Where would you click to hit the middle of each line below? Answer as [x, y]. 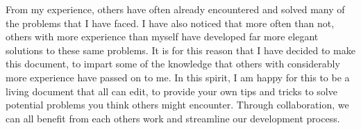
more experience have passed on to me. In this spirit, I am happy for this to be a [178, 77]
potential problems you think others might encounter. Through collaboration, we [177, 105]
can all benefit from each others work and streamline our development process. [173, 118]
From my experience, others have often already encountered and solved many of [175, 9]
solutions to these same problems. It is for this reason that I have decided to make [180, 50]
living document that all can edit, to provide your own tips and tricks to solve [171, 91]
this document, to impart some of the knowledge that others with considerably [173, 64]
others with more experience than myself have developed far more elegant [162, 36]
